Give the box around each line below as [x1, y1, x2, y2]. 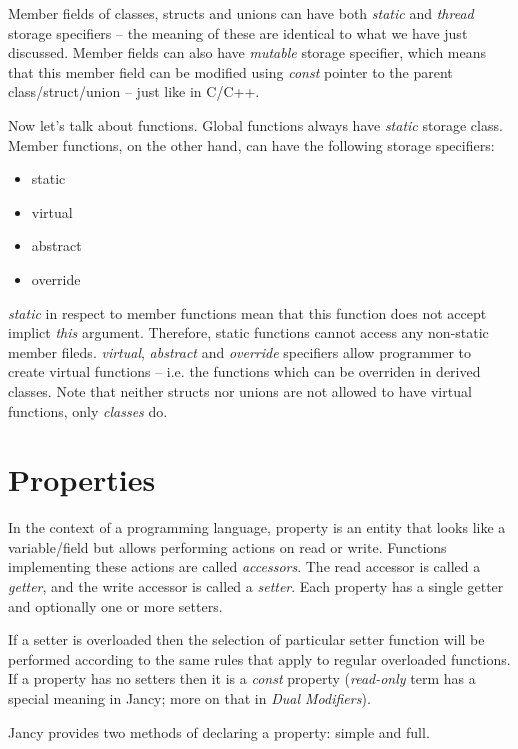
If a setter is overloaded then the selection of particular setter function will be [8, 629, 485, 650]
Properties [8, 459, 156, 500]
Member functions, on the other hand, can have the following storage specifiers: [8, 134, 495, 155]
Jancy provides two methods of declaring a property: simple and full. [8, 721, 430, 742]
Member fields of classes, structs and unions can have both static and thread [8, 3, 474, 23]
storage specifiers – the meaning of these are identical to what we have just [8, 22, 468, 43]
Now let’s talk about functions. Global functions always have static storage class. [8, 114, 503, 135]
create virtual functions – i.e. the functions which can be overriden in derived [8, 361, 481, 382]
